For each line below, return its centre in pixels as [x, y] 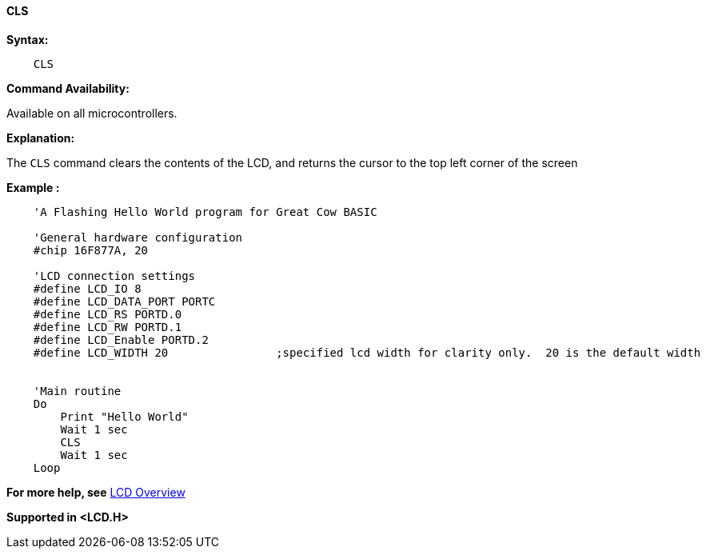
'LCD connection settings [114, 276]
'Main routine [77, 391]
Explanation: [41, 138]
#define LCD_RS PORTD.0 [108, 314]
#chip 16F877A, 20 [91, 250]
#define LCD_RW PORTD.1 [108, 327]
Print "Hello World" [124, 416]
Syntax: [28, 39]
